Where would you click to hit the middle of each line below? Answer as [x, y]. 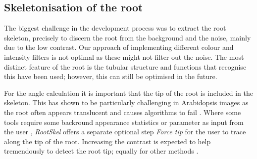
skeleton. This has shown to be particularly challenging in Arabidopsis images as [126, 102]
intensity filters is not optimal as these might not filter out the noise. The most [124, 57]
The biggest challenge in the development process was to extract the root [115, 28]
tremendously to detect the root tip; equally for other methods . [101, 151]
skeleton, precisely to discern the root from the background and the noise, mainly [128, 37]
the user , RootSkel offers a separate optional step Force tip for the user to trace [125, 132]
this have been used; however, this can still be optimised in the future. [111, 76]
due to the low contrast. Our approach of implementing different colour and [119, 47]
